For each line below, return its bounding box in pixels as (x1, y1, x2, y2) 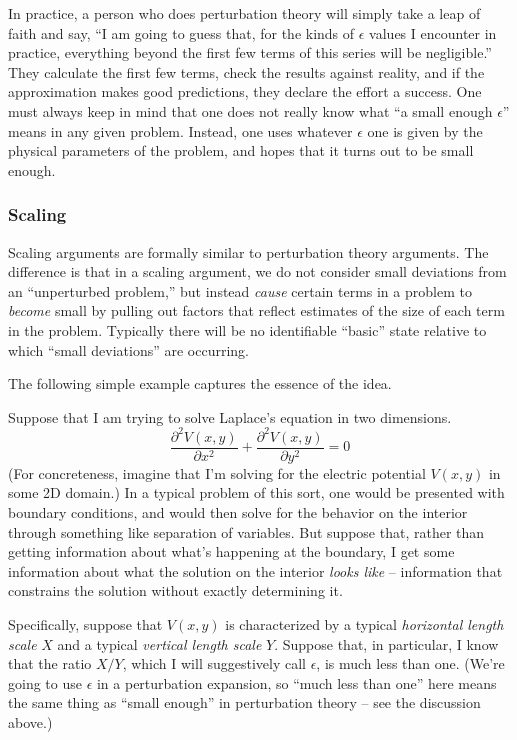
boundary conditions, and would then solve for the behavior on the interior (8, 502, 468, 523)
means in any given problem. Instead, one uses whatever (8, 120, 353, 141)
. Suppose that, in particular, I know (274, 633, 499, 654)
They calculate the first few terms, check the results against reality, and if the (8, 61, 485, 82)
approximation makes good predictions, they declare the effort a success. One (8, 81, 482, 102)
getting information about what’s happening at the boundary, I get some (8, 541, 455, 562)
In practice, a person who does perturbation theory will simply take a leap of (8, 3, 481, 23)
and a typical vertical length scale (57, 633, 262, 654)
